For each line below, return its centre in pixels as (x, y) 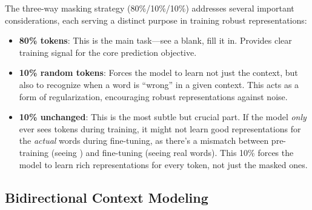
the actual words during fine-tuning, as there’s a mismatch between (144, 141)
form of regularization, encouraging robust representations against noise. (153, 96)
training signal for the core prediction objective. (108, 52)
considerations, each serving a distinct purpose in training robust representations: (156, 20)
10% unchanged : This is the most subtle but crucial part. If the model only (163, 117)
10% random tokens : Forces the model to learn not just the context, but (158, 73)
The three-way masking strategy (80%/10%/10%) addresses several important (150, 8)
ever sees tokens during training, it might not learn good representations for (160, 128)
